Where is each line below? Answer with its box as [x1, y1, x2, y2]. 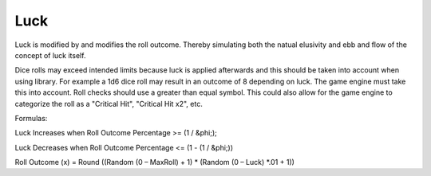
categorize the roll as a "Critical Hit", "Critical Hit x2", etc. [14, 99, 203, 108]
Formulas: [14, 113, 48, 123]
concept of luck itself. [14, 50, 86, 60]
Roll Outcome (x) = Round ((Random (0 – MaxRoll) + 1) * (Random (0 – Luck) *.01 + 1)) [14, 158, 295, 167]
